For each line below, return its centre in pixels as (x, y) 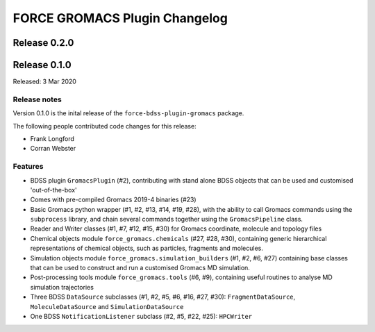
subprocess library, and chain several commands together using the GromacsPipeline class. (167, 219)
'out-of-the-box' (53, 190)
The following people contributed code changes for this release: (105, 126)
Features (28, 167)
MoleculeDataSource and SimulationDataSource (107, 306)
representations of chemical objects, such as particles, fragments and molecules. (147, 248)
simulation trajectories (62, 287)
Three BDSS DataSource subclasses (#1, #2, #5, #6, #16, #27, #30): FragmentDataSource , (163, 297)
